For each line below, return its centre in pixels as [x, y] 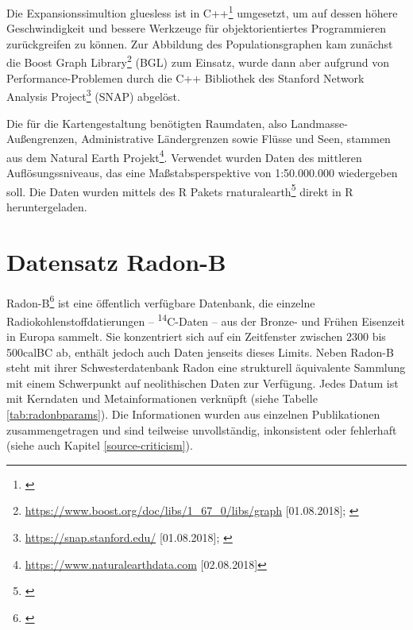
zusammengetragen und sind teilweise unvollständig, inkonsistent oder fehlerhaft [202, 429]
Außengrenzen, [42, 139]
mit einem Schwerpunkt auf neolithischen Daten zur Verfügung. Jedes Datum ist [203, 383]
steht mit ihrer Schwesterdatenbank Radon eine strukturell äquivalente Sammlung [206, 367]
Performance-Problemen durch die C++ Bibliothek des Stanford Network [185, 77]
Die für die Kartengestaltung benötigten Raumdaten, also [147, 123]
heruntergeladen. [47, 206]
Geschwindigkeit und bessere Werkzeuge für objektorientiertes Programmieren [197, 28]
